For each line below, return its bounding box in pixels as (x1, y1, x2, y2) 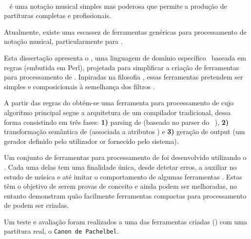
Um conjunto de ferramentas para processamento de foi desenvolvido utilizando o (4, 152, 247, 162)
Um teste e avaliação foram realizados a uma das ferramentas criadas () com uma (4, 216, 248, 226)
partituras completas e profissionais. (4, 10, 111, 20)
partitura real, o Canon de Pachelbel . (4, 226, 119, 236)
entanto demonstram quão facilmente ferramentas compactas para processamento (4, 190, 247, 200)
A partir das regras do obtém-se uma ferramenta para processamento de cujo (4, 98, 234, 108)
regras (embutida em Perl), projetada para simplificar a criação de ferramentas (4, 62, 239, 72)
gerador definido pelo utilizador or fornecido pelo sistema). (4, 136, 179, 146)
